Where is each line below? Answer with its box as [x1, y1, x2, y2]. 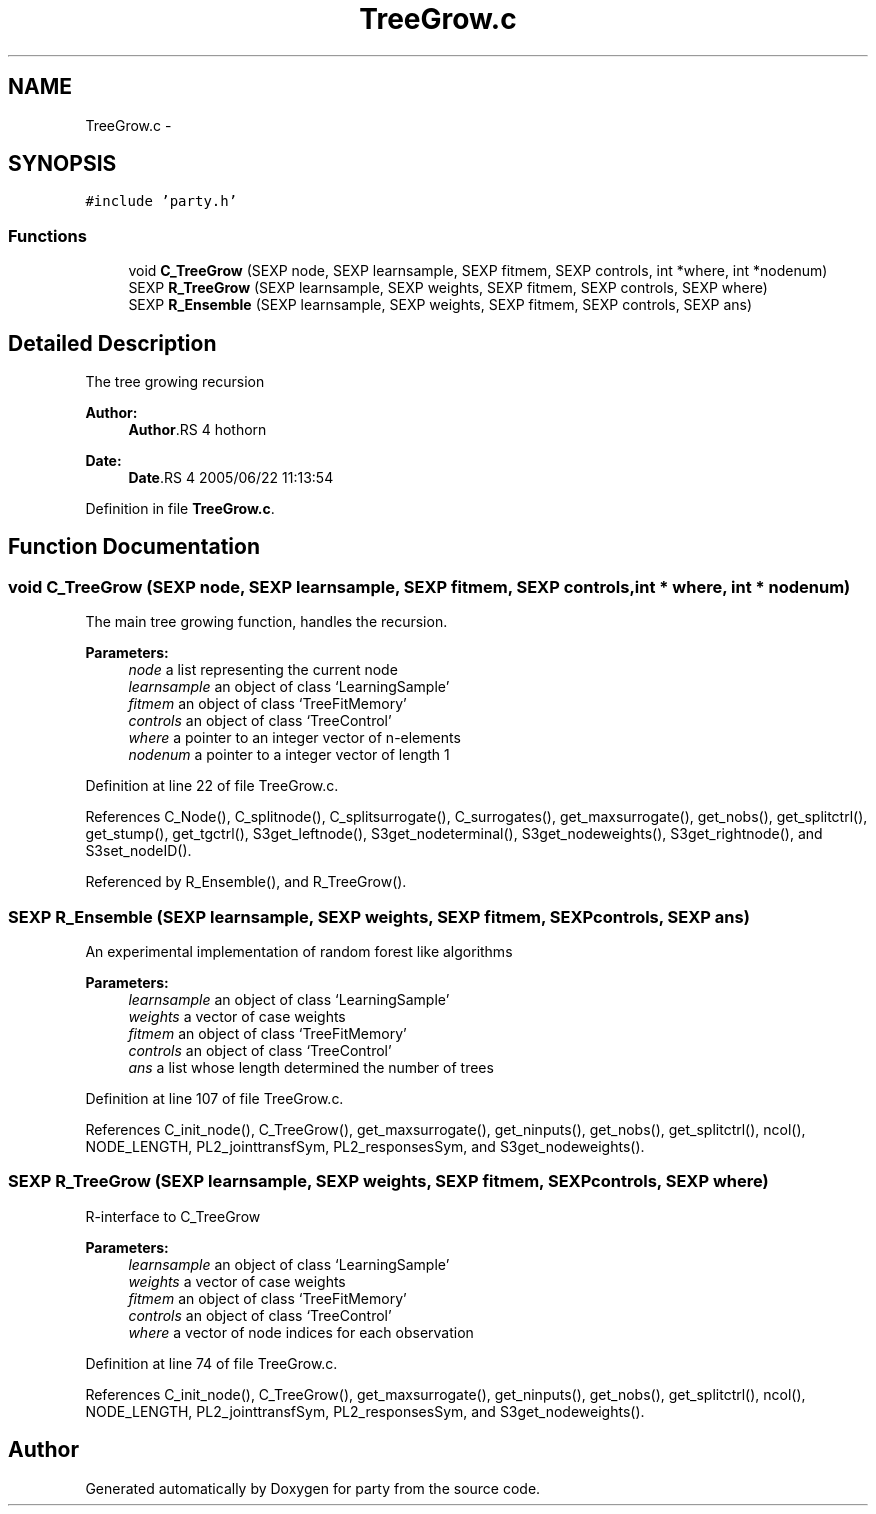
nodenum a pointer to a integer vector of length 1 [128, 746, 450, 764]
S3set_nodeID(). [85, 842, 192, 860]
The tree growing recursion [85, 373, 265, 391]
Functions [8, 225, 87, 246]
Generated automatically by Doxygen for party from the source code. [85, 1479, 541, 1497]
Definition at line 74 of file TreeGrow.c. [85, 1354, 338, 1372]
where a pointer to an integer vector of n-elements [128, 729, 461, 747]
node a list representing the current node [128, 661, 398, 679]
